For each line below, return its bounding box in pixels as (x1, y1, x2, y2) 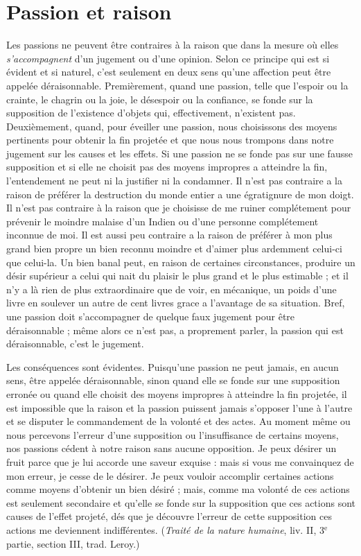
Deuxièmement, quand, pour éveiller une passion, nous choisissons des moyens (6, 119, 337, 133)
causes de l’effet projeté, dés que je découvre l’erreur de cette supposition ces (6, 509, 332, 523)
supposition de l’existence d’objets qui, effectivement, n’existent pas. (6, 105, 296, 120)
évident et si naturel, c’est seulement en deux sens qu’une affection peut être (6, 64, 331, 79)
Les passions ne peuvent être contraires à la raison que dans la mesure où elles (6, 37, 339, 52)
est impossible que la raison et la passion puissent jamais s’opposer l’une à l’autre (6, 400, 353, 415)
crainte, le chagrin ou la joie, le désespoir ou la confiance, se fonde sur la (6, 92, 313, 106)
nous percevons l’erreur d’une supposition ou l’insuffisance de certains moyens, (6, 427, 339, 442)
